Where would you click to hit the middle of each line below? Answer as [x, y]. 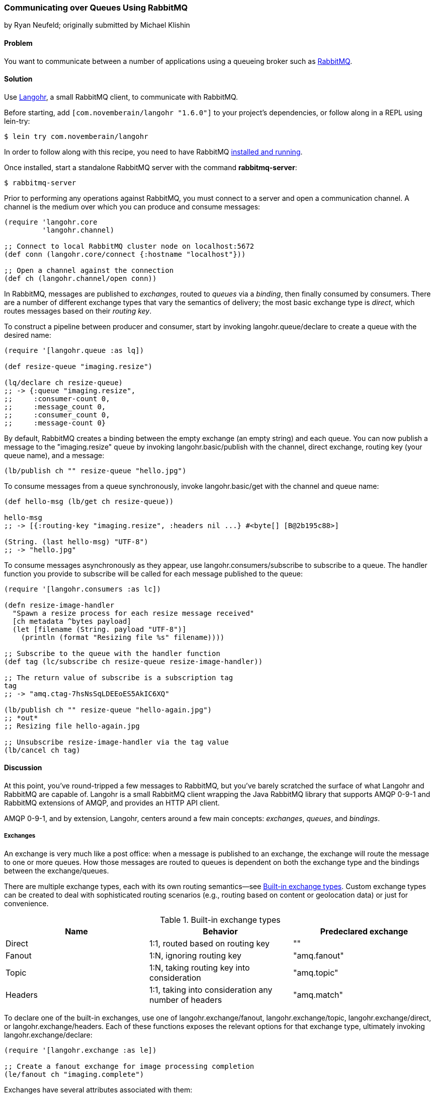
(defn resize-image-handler [59, 605]
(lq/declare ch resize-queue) [64, 382]
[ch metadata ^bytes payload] [72, 621]
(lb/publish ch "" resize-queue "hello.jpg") [95, 470]
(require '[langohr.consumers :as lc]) [82, 589]
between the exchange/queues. [57, 870]
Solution [18, 79]
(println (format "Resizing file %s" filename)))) [123, 637]
